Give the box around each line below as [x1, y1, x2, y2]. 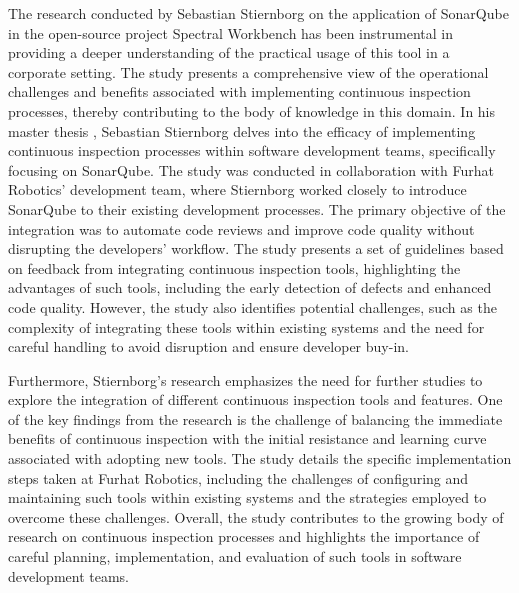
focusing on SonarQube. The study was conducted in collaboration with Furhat [8, 159, 494, 180]
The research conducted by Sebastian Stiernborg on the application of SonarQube [8, 3, 509, 23]
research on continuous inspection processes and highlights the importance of [8, 526, 480, 547]
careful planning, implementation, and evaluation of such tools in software [8, 546, 462, 567]
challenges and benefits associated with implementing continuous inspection [8, 81, 471, 102]
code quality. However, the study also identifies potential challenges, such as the [8, 296, 497, 317]
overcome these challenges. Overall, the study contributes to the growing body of [8, 506, 504, 527]
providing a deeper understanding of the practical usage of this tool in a [8, 42, 450, 63]
